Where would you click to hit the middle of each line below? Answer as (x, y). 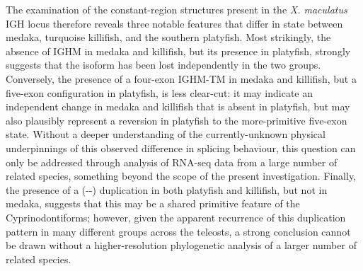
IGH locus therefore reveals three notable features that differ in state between (174, 23)
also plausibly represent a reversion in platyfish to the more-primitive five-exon (177, 120)
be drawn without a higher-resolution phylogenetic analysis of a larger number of (181, 245)
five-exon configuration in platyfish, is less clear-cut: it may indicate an (159, 92)
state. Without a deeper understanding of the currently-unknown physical (166, 134)
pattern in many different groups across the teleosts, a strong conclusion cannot (178, 231)
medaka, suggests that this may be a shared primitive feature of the (153, 203)
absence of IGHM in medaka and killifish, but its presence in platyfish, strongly (178, 51)
